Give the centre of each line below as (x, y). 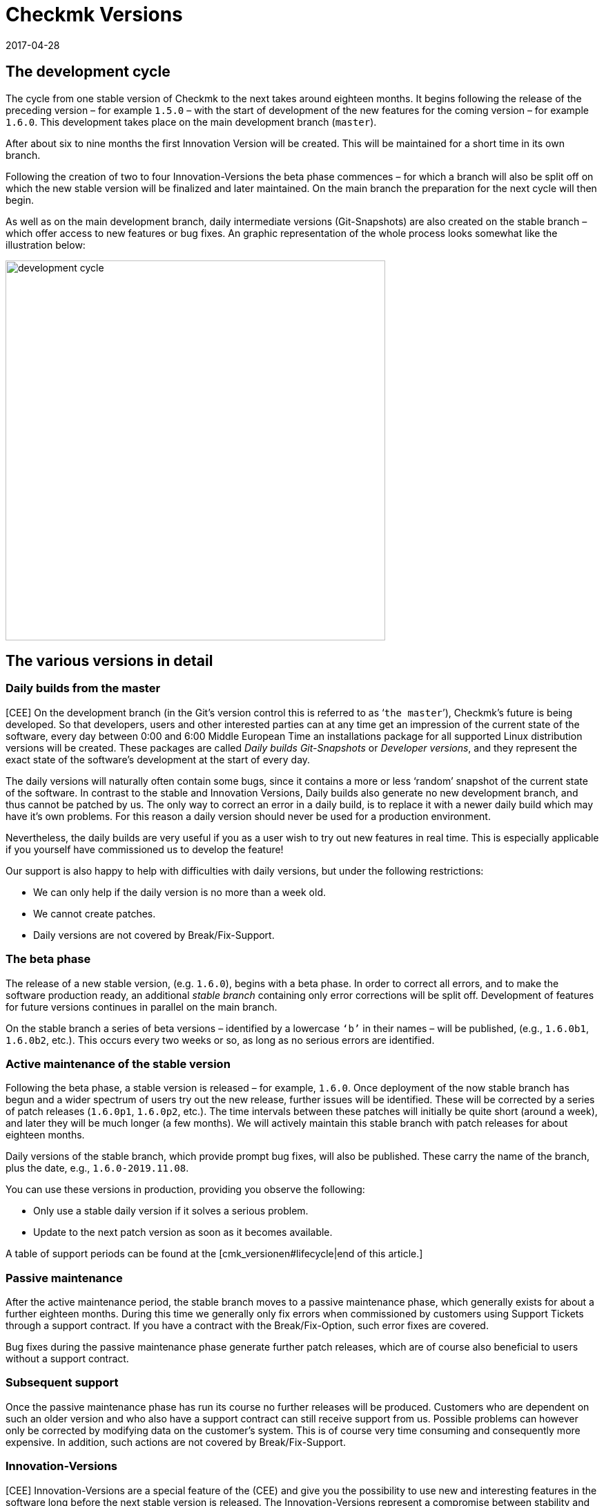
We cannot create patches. (95, 913)
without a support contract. (67, 1359)
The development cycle (88, 72)
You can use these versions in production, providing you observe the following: (185, 1190)
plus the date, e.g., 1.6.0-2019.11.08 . (97, 1168)
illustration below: (46, 245)
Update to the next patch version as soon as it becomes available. (183, 1232)
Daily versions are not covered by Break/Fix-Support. (154, 935)
